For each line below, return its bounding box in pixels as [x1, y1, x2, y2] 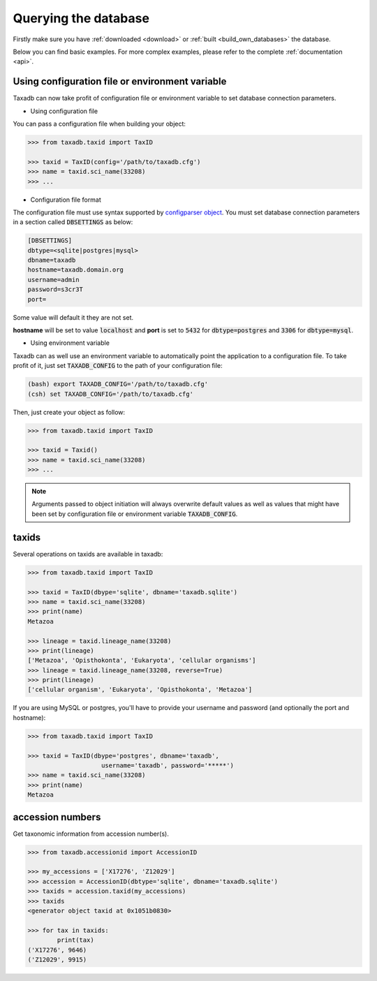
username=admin [27, 276, 80, 283]
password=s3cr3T [27, 286, 84, 293]
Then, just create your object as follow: [13, 408, 126, 416]
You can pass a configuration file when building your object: [13, 119, 186, 128]
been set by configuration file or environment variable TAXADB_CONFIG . [31, 510, 238, 518]
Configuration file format [30, 196, 101, 204]
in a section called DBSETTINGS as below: [13, 218, 133, 226]
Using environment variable [30, 339, 110, 347]
